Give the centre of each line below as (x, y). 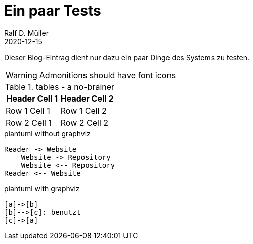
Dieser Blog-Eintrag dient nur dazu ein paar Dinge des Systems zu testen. (127, 57)
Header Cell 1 (32, 98)
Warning (22, 75)
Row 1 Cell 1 (28, 110)
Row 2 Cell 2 (85, 123)
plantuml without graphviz (47, 133)
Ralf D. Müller (26, 33)
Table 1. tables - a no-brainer (60, 87)
